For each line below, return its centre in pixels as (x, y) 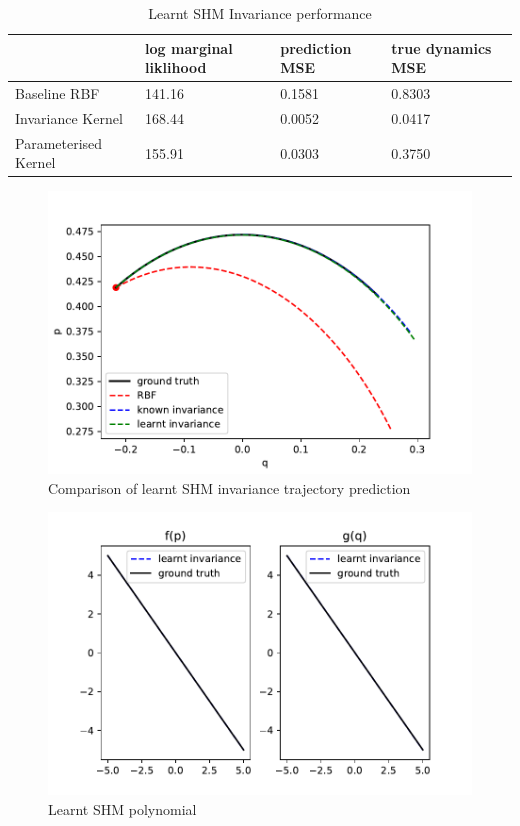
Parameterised (59, 142)
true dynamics (441, 47)
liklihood (176, 67)
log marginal (189, 47)
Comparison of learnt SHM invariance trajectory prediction (229, 487)
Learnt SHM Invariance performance (260, 13)
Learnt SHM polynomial (122, 808)
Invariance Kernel (69, 117)
